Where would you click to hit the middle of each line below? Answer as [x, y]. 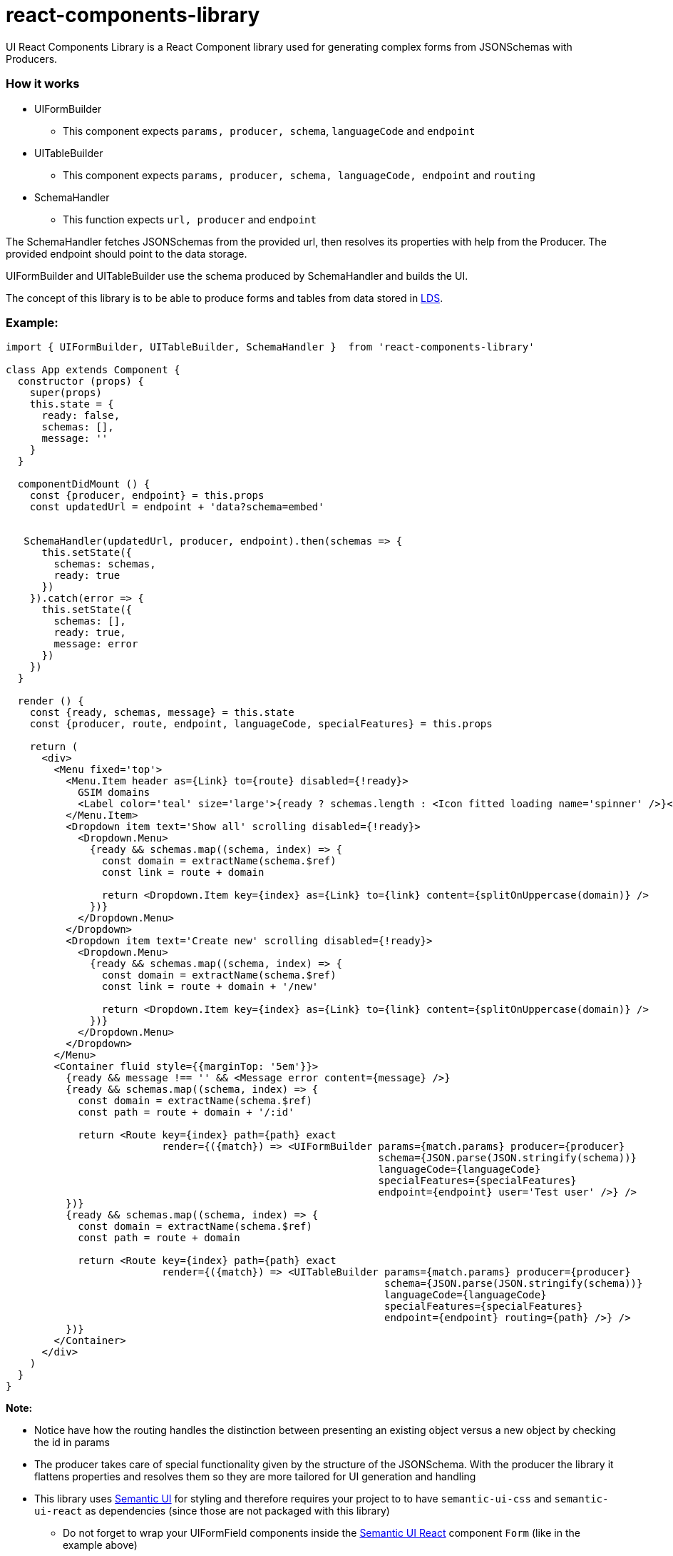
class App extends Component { [93, 370]
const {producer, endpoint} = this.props [147, 496]
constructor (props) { [81, 382]
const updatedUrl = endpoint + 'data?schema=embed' [177, 507]
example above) [100, 1545]
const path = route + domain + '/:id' [186, 1112]
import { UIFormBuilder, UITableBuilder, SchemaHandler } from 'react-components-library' [270, 347]
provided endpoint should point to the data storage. [127, 253]
